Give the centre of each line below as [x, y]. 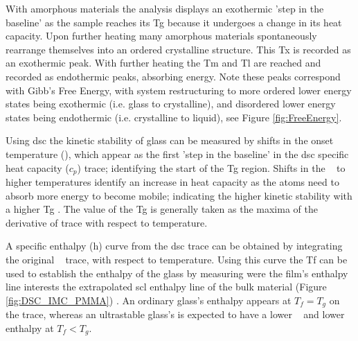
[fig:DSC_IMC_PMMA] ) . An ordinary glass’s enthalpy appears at [149, 300]
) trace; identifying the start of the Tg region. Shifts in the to [211, 167]
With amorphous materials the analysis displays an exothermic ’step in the [165, 8]
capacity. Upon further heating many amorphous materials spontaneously [161, 36]
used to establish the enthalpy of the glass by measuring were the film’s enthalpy [177, 273]
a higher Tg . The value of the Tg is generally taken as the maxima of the [162, 209]
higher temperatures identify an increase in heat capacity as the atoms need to [172, 181]
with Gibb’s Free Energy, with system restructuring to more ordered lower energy [179, 90]
